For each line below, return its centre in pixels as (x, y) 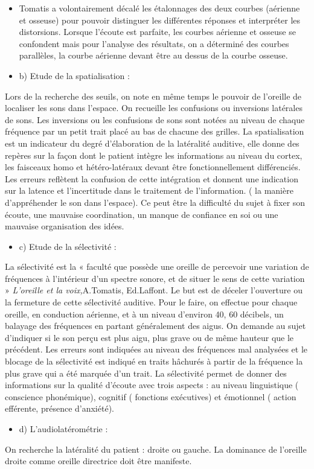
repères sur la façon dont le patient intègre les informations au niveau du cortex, (154, 155)
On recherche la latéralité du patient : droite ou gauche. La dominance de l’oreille (156, 449)
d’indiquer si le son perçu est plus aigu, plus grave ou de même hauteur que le (149, 337)
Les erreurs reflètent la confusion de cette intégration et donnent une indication (152, 178)
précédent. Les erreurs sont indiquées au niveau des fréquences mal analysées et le (156, 349)
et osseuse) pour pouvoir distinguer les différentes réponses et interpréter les (160, 20)
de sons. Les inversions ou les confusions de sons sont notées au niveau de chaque (155, 119)
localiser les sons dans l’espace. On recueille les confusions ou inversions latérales (154, 108)
